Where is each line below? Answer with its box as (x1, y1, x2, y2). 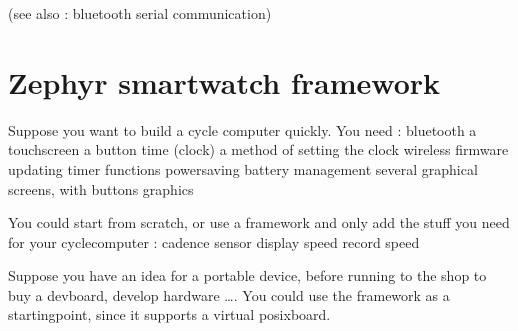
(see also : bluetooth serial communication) (8, 3, 272, 23)
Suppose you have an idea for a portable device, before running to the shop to (8, 265, 487, 286)
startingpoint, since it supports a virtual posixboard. (8, 304, 331, 325)
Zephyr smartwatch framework (8, 61, 441, 102)
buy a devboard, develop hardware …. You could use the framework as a (8, 284, 450, 305)
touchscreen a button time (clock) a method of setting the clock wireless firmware (8, 139, 509, 160)
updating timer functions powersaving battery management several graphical (8, 158, 478, 179)
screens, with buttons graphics (8, 178, 194, 199)
